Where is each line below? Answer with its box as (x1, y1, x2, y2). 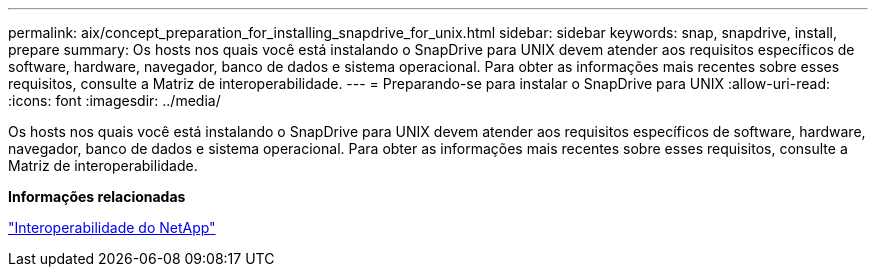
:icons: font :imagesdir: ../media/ (8, 92, 221, 109)
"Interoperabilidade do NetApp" (8, 219, 216, 236)
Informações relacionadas (8, 188, 186, 205)
